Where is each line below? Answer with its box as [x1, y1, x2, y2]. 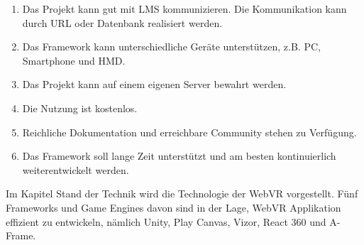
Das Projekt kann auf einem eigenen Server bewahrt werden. [22, 77, 287, 92]
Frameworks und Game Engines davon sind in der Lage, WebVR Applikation [6, 200, 341, 214]
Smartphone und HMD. [22, 53, 126, 67]
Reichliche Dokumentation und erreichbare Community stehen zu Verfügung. [22, 124, 357, 139]
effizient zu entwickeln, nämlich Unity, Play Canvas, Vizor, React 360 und [6, 214, 326, 229]
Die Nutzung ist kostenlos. [22, 100, 138, 115]
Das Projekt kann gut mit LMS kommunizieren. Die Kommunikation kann [22, 1, 347, 16]
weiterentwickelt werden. [22, 162, 129, 177]
